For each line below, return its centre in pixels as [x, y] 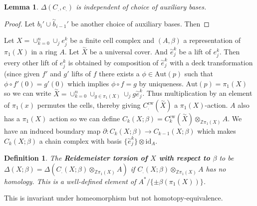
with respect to [184, 158]
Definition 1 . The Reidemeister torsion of [76, 158]
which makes [217, 131]
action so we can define [85, 118]
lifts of [81, 74]
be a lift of [195, 51]
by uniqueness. [161, 83]
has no [216, 168]
